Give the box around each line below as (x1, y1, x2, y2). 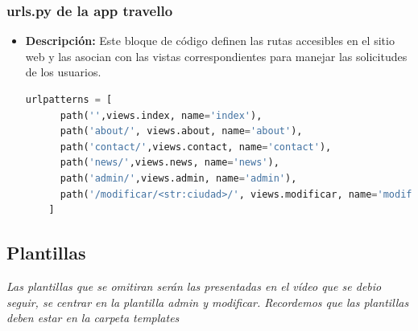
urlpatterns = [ (25, 94, 113, 105)
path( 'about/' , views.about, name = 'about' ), (60, 125, 303, 137)
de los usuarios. (25, 63, 101, 80)
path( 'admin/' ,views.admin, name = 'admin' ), (60, 172, 297, 184)
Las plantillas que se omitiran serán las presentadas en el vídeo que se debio (6, 277, 382, 294)
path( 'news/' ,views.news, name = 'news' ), (60, 157, 279, 169)
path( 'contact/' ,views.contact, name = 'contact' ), (60, 141, 332, 153)
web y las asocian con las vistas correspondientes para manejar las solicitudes (25, 47, 408, 64)
